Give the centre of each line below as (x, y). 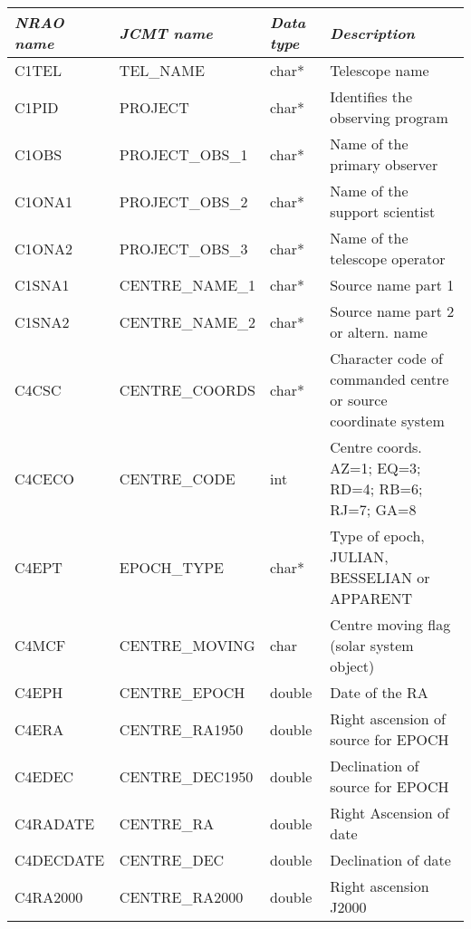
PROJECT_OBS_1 (183, 154)
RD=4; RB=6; (376, 488)
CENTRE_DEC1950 (186, 776)
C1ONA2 (44, 248)
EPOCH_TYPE (171, 567)
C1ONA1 (44, 201)
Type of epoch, (377, 536)
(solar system (372, 645)
